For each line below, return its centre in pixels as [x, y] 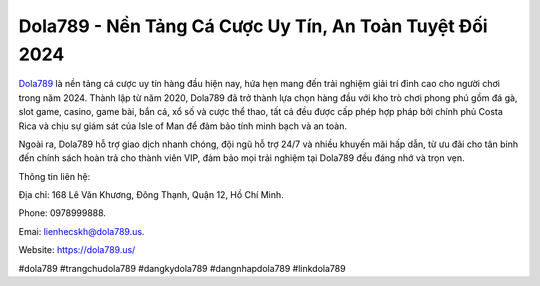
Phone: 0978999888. [62, 213]
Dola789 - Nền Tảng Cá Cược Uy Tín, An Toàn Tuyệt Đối [253, 26]
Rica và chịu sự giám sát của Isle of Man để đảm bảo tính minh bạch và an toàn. [182, 126]
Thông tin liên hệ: [54, 176]
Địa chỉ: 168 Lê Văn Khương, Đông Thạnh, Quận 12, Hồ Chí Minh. [151, 195]
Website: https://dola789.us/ [77, 250]
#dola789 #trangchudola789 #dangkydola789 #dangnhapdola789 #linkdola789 [182, 268]
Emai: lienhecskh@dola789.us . [81, 231]
